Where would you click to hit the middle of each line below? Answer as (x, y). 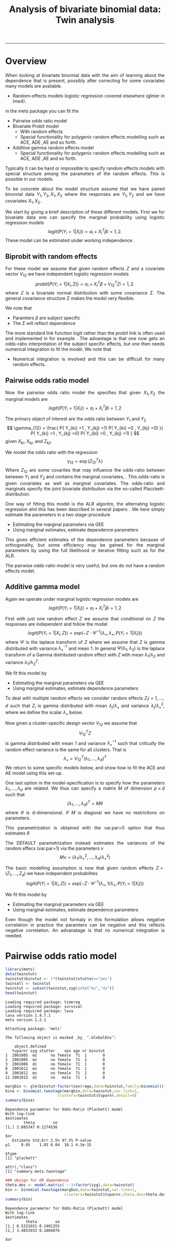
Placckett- (154, 488)
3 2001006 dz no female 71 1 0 (55, 1064)
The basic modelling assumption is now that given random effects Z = (84, 868)
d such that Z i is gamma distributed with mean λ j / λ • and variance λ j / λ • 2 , (85, 706)
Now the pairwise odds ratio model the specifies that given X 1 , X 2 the (85, 393)
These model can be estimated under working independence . (70, 240)
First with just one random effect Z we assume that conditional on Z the (85, 619)
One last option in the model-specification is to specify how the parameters (85, 782)
